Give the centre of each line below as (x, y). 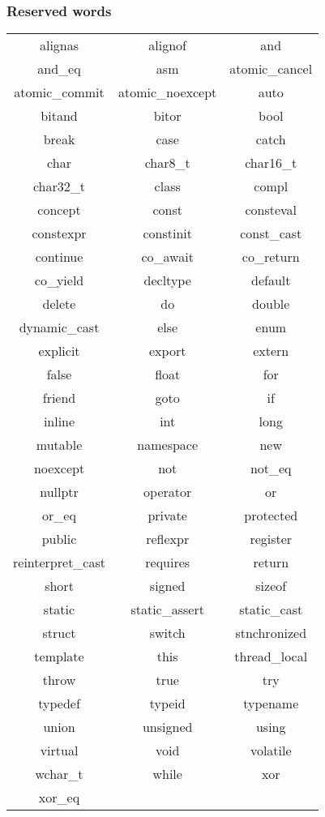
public (59, 539)
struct (59, 633)
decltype (167, 280)
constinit (167, 233)
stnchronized (271, 633)
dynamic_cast (59, 327)
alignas (59, 45)
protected (271, 515)
